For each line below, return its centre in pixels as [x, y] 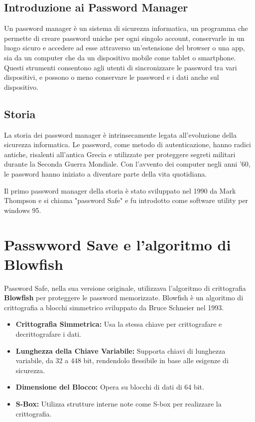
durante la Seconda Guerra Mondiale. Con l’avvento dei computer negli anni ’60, [127, 164]
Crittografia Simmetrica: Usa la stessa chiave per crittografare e [119, 324]
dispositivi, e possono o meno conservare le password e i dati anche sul [112, 77]
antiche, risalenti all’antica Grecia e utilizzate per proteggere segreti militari [120, 154]
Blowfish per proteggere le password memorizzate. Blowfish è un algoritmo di [124, 298]
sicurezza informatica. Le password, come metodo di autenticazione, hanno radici [128, 144]
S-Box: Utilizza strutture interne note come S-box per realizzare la [119, 403]
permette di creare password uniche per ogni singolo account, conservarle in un [124, 38]
